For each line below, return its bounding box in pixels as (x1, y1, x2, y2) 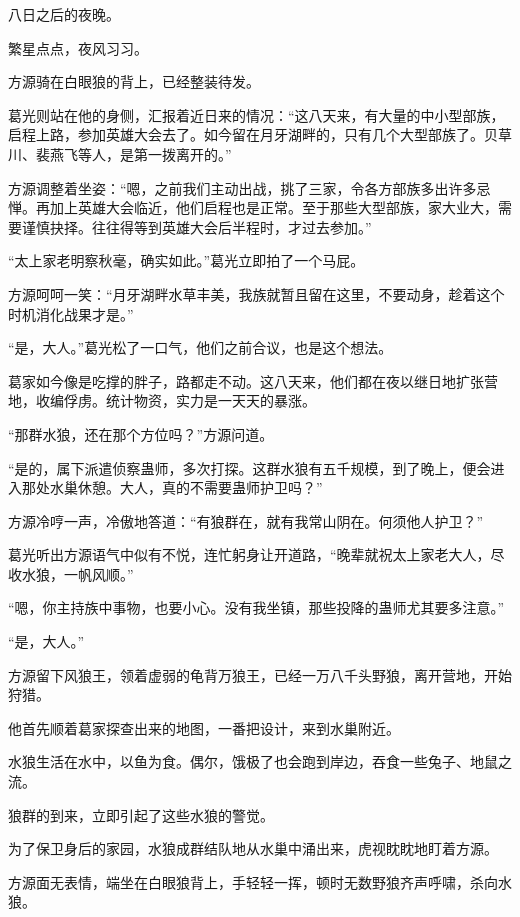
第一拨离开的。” (133, 143, 232, 164)
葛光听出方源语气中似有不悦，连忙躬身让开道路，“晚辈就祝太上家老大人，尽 (8, 544, 505, 565)
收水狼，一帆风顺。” (8, 563, 134, 584)
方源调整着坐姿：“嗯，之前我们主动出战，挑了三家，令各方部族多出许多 (8, 177, 477, 198)
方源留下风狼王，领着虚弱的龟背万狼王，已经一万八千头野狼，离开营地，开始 (8, 664, 512, 685)
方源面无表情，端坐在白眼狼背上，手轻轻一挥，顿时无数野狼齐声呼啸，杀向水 (8, 871, 512, 892)
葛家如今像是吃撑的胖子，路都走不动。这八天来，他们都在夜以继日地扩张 (8, 370, 484, 391)
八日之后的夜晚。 (8, 4, 120, 24)
